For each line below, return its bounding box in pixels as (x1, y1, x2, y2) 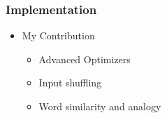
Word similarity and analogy (38, 99, 161, 113)
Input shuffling (38, 75, 102, 90)
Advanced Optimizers (38, 51, 131, 66)
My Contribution (22, 28, 95, 43)
